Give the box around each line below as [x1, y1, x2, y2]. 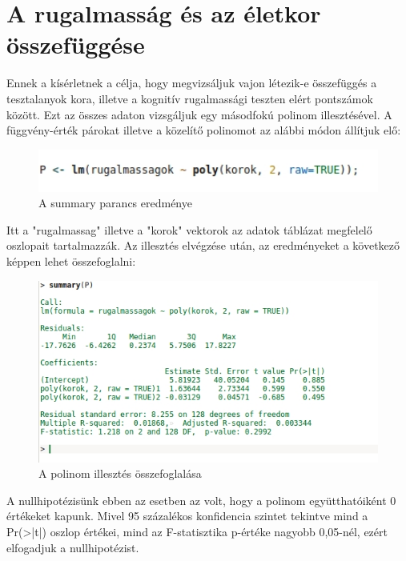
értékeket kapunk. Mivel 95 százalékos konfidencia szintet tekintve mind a [6, 507, 368, 524]
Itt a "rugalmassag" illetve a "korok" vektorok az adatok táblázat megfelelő [6, 221, 372, 238]
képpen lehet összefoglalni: [6, 253, 136, 270]
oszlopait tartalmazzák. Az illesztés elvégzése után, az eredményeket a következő [6, 237, 400, 254]
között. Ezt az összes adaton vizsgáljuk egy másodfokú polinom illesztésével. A [6, 106, 392, 122]
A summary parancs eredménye [38, 194, 192, 211]
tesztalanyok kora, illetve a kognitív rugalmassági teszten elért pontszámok [6, 90, 373, 106]
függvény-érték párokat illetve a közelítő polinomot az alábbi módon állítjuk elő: [6, 122, 401, 138]
